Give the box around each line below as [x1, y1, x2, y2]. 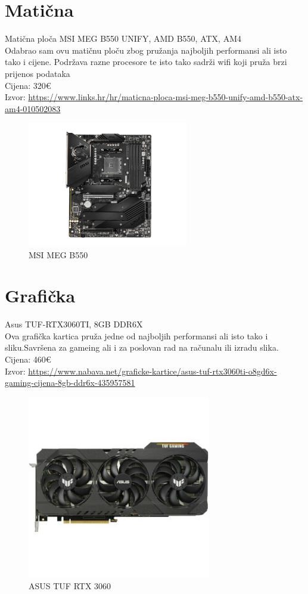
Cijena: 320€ [5, 79, 51, 91]
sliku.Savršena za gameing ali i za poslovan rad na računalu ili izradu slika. [5, 341, 279, 354]
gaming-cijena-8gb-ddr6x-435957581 [5, 376, 135, 389]
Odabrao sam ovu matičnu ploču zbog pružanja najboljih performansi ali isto [5, 44, 287, 56]
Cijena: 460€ [5, 353, 51, 366]
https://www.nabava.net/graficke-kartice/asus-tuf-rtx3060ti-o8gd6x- [28, 364, 277, 377]
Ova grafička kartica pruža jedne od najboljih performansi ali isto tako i [5, 329, 268, 342]
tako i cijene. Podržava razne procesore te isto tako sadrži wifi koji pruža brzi [5, 55, 287, 68]
